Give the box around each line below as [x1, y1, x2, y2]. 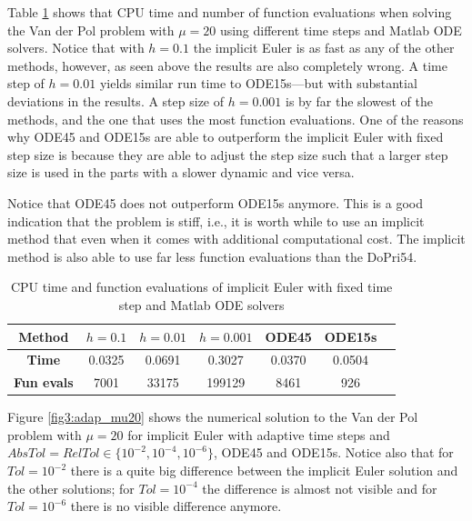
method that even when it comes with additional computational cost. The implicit [7, 229, 466, 248]
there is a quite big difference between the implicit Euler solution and [70, 461, 458, 480]
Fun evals [14, 373, 74, 392]
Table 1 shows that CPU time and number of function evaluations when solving [7, 3, 452, 21]
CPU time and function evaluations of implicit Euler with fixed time [10, 277, 393, 296]
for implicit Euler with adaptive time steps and [127, 425, 390, 444]
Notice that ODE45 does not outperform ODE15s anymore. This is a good [7, 193, 423, 212]
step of [7, 74, 45, 93]
